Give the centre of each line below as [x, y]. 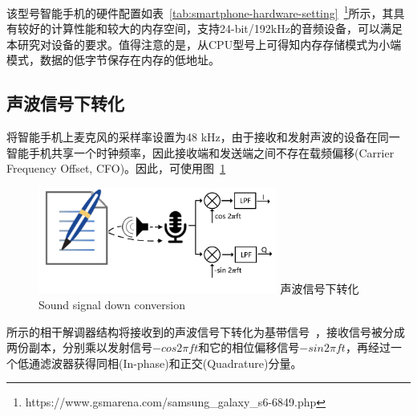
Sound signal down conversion [112, 305]
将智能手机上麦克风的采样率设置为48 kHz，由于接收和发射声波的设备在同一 [203, 137]
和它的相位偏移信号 [249, 347]
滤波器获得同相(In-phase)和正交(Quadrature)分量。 [171, 363]
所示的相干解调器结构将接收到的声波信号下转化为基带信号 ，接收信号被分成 [206, 331]
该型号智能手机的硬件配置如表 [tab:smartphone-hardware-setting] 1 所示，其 [200, 12]
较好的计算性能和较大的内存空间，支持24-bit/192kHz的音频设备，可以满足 [210, 29]
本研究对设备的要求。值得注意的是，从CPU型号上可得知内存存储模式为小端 [204, 44]
